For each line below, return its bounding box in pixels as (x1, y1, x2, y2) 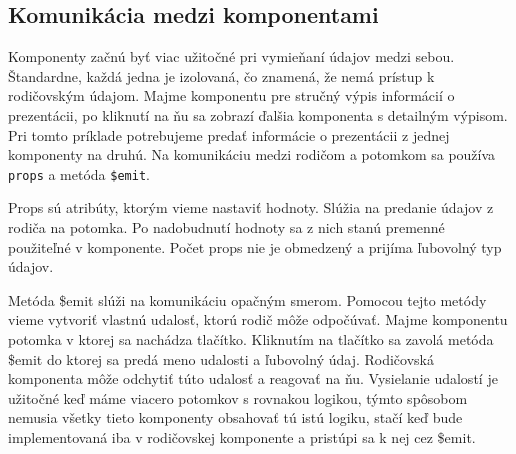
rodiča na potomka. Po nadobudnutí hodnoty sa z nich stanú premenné (8, 217, 445, 238)
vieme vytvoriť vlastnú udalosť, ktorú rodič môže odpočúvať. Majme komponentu (8, 309, 508, 330)
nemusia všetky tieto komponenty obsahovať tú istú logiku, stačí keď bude (8, 407, 463, 428)
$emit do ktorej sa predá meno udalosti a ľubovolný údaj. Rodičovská (8, 348, 434, 369)
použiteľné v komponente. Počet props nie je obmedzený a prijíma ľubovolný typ (8, 236, 502, 257)
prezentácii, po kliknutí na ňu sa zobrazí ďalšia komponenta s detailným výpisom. (8, 104, 508, 125)
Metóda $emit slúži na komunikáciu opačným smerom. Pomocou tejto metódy (8, 289, 487, 310)
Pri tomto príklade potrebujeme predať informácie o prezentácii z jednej (8, 124, 450, 145)
